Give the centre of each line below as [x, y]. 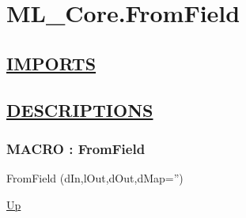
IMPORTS [51, 63]
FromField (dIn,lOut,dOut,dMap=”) [95, 178]
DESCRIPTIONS [80, 109]
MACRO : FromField [76, 148]
